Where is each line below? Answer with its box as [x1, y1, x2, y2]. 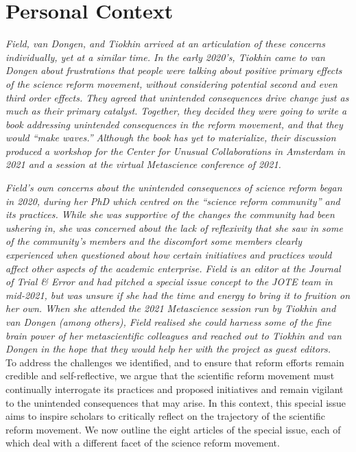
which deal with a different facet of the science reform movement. [5, 436, 280, 450]
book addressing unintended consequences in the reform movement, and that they [5, 117, 343, 131]
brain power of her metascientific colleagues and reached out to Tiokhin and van [5, 328, 342, 342]
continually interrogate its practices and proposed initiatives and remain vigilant [5, 381, 344, 396]
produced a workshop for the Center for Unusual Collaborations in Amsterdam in [5, 143, 346, 158]
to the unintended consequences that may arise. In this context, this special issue [5, 395, 346, 409]
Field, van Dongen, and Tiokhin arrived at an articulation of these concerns [5, 36, 325, 51]
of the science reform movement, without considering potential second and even [5, 76, 337, 91]
